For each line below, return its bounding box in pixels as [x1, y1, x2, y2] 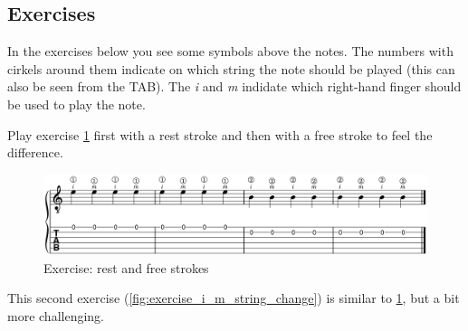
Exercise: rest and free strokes [43, 258, 209, 277]
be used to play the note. [7, 94, 146, 113]
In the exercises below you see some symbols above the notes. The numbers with [7, 42, 454, 61]
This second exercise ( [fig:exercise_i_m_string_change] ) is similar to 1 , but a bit [7, 288, 460, 307]
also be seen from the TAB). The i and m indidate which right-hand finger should [7, 77, 462, 96]
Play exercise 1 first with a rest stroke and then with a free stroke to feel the [7, 125, 433, 144]
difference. [7, 143, 63, 162]
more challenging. [7, 306, 104, 325]
